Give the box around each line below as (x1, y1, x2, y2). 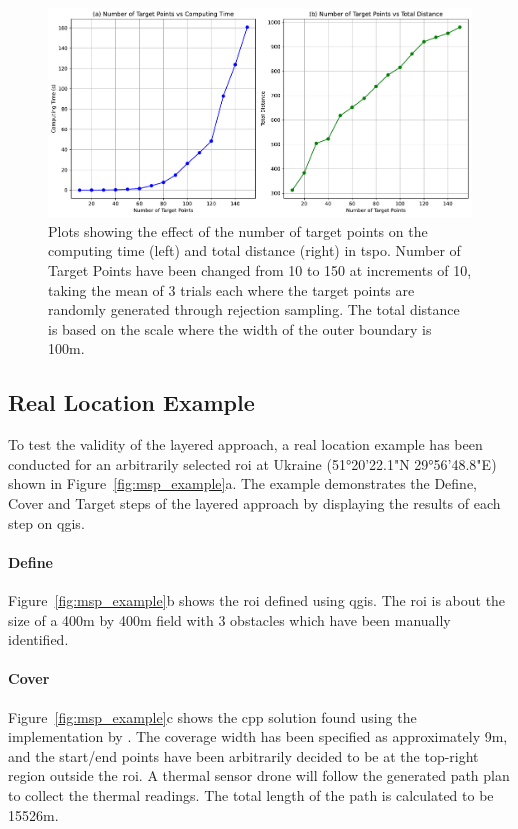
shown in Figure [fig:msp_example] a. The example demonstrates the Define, (8, 473, 478, 494)
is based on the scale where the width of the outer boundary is (48, 318, 432, 339)
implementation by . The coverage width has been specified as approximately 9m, (8, 726, 508, 747)
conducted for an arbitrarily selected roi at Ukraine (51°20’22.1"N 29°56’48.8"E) (8, 453, 497, 474)
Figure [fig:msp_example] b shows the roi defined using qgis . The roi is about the (8, 590, 506, 611)
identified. (8, 629, 69, 650)
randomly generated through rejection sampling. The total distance (48, 299, 460, 320)
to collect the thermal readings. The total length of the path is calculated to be (8, 784, 494, 805)
